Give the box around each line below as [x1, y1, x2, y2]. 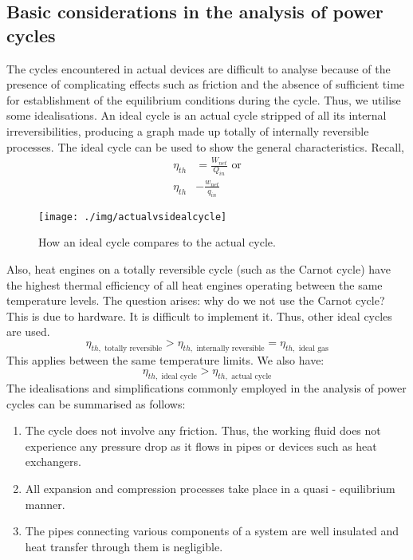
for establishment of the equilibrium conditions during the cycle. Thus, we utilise [6, 91, 401, 108]
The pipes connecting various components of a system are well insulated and [25, 523, 399, 539]
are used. [6, 323, 50, 340]
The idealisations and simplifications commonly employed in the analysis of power [6, 380, 407, 396]
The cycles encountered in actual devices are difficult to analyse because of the [6, 60, 391, 77]
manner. [25, 495, 65, 512]
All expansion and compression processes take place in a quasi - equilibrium [25, 480, 395, 497]
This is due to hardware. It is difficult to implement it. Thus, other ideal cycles [6, 307, 392, 324]
